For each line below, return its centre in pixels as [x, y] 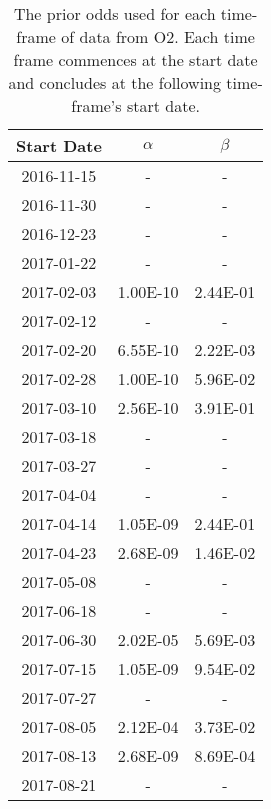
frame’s [96, 105]
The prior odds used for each [114, 13]
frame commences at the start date [135, 59]
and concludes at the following [114, 82]
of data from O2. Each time [158, 36]
